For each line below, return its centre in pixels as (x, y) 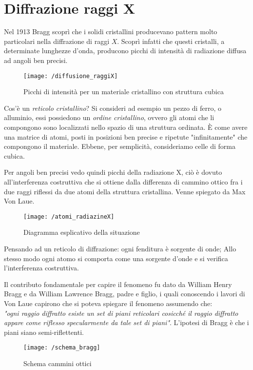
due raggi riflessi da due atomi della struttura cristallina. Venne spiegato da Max (125, 191)
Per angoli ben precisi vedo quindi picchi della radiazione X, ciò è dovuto (113, 172)
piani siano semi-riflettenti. (44, 332)
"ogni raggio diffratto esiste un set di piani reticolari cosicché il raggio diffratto (121, 313)
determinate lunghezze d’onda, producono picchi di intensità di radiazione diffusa (125, 51)
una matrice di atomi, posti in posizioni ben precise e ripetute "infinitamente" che (126, 136)
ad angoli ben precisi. (36, 60)
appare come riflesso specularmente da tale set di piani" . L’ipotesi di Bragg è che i (126, 322)
